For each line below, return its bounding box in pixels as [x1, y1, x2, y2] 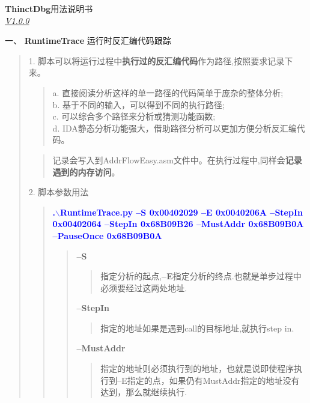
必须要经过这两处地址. [100, 281, 187, 294]
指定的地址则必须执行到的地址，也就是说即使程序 [100, 362, 294, 375]
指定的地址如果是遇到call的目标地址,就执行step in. [100, 321, 294, 334]
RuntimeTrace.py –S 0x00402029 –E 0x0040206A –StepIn [60, 205, 303, 218]
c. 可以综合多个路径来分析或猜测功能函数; [52, 110, 216, 123]
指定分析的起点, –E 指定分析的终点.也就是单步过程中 [100, 270, 302, 282]
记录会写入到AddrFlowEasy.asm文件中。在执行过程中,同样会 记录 [52, 153, 302, 166]
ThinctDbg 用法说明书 [5, 2, 93, 14]
